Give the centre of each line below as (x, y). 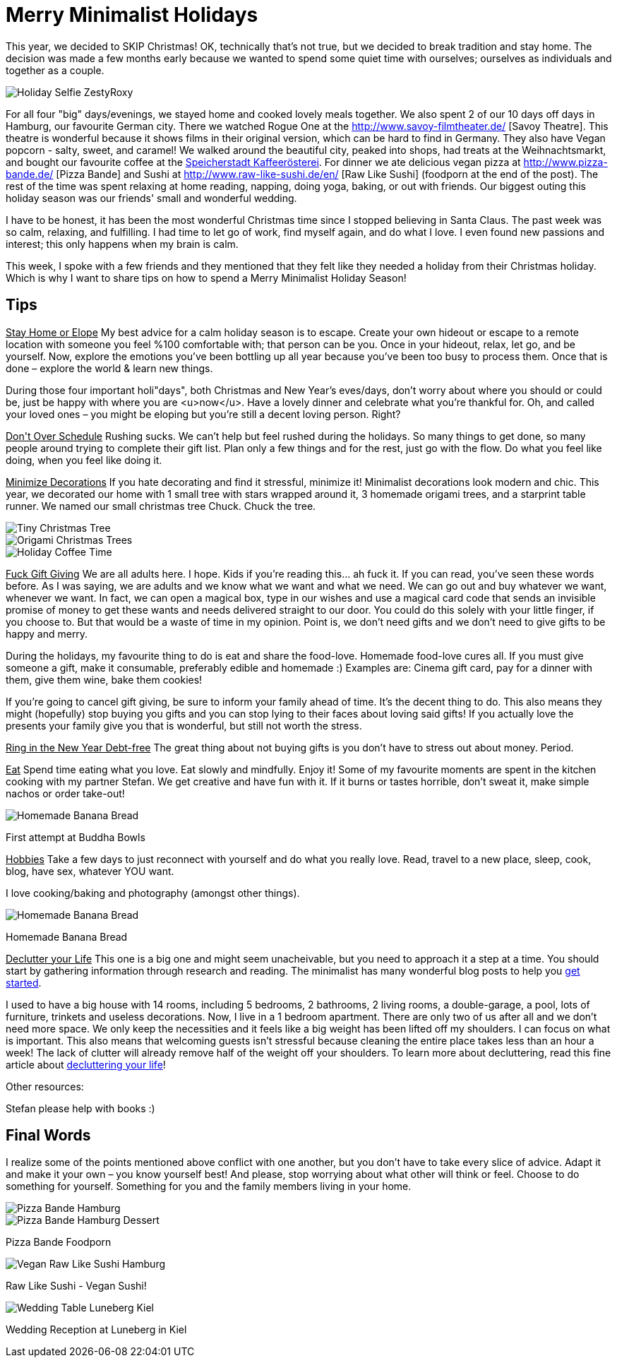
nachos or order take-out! (65, 793)
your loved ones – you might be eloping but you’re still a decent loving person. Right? (203, 414)
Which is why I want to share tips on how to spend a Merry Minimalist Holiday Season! (206, 278)
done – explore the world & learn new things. (109, 368)
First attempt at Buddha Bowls (76, 837)
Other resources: (45, 1086)
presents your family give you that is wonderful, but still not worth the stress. (184, 725)
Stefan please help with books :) (80, 1108)
